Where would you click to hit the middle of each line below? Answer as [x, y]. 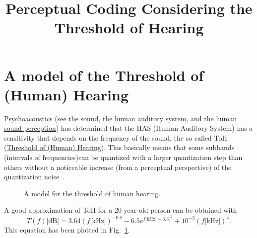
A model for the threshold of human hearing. [92, 193]
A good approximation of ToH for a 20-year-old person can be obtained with [121, 210]
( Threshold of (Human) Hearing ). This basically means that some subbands [119, 147]
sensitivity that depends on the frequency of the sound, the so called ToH [116, 137]
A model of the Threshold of [104, 75]
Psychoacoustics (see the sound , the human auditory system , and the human [121, 118]
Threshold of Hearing [129, 28]
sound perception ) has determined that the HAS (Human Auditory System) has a [128, 128]
